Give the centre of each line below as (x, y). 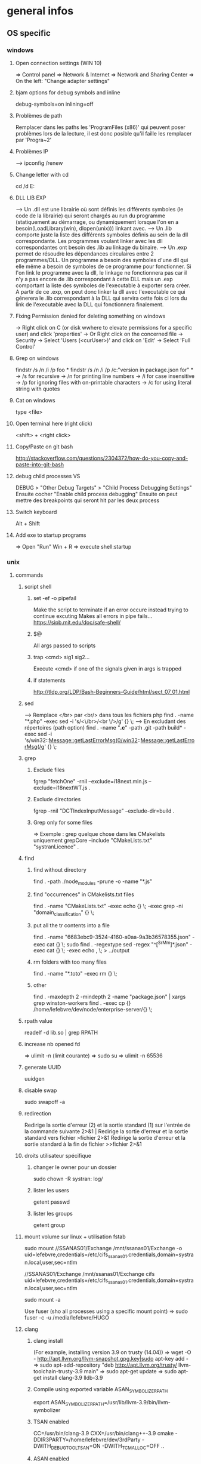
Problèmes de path (39, 115)
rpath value (38, 1021)
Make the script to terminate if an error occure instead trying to (111, 610)
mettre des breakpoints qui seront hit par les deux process (87, 500)
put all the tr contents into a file (71, 925)
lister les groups (53, 1214)
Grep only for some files (63, 823)
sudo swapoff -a (44, 1102)
